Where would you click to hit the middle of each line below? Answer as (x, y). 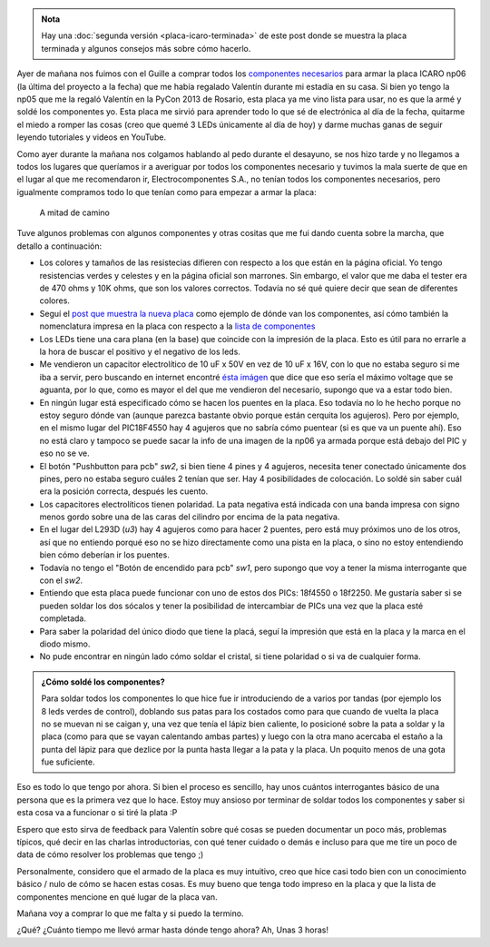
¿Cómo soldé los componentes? (103, 682)
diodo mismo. (65, 644)
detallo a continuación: (59, 246)
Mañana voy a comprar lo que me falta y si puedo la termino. (130, 913)
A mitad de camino (75, 212)
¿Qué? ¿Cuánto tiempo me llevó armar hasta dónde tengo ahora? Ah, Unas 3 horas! (172, 930)
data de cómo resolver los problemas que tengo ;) (110, 854)
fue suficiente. (68, 762)
